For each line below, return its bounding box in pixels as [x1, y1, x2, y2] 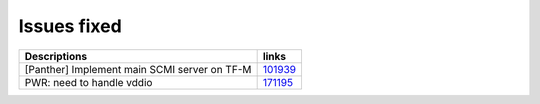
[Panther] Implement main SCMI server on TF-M [24, 62, 252, 76]
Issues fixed [18, 15, 122, 37]
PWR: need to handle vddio [24, 75, 153, 89]
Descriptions [24, 49, 88, 63]
